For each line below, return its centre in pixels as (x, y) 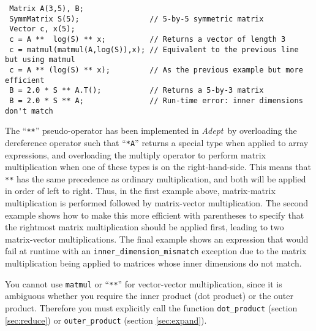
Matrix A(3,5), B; (47, 9)
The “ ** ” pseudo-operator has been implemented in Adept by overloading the (151, 130)
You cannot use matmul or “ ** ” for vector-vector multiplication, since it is (144, 283)
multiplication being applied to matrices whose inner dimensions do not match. (153, 263)
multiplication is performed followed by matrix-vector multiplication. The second (156, 202)
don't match (29, 111)
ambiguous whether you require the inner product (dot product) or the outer (149, 296)
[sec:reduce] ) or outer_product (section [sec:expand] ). (106, 320)
